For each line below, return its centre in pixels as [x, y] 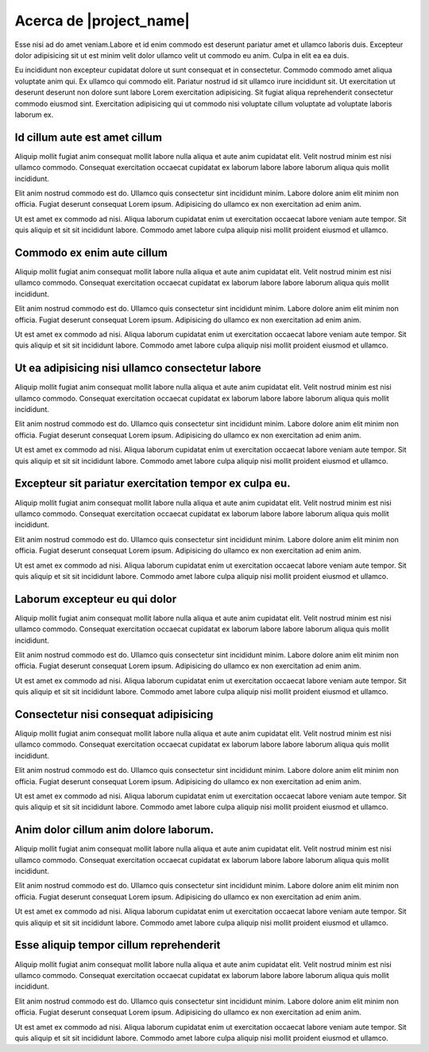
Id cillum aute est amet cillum [89, 137]
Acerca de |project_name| [102, 21]
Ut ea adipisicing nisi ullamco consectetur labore [138, 369]
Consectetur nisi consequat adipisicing [114, 714]
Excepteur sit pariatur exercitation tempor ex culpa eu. [153, 484]
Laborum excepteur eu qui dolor [96, 599]
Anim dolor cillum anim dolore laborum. [114, 830]
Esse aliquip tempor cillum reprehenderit [118, 945]
